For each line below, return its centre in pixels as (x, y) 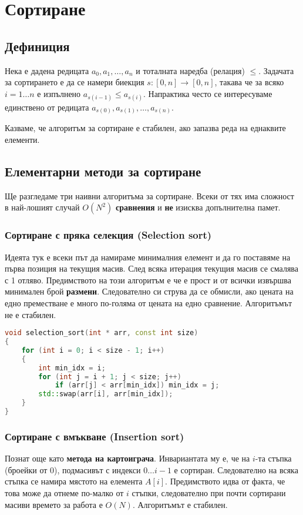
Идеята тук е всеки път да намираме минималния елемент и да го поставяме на (148, 257)
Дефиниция (37, 46)
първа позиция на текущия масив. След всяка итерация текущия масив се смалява (151, 268)
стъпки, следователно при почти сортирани (209, 492)
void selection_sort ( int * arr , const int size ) (102, 333)
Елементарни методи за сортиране (103, 171)
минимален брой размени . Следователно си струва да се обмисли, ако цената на (149, 291)
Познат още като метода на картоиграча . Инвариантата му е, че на (127, 458)
